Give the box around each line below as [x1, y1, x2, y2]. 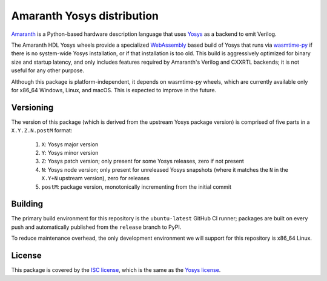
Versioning [11, 102, 54, 112]
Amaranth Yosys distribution [11, 9, 159, 22]
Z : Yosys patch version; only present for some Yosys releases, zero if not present [41, 158, 245, 165]
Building [11, 199, 44, 209]
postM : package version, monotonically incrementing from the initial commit [41, 183, 232, 191]
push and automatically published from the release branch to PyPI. [11, 223, 182, 231]
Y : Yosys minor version [41, 149, 99, 156]
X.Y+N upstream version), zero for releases [41, 175, 150, 182]
